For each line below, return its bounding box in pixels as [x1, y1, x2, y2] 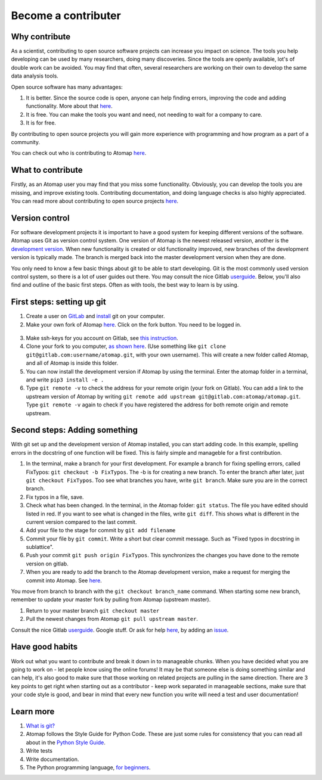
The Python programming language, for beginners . [26, 763, 151, 771]
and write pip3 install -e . [26, 376, 104, 383]
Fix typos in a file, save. [26, 493, 84, 501]
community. [11, 138, 40, 145]
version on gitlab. [26, 560, 69, 567]
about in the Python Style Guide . [26, 739, 106, 746]
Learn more [11, 706, 55, 716]
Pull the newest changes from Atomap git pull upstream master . [26, 616, 198, 623]
